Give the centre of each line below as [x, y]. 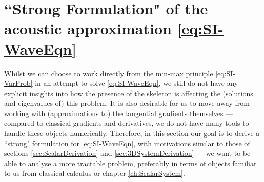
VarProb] [18, 83]
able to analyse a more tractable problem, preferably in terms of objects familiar [130, 163]
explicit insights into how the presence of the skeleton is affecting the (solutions [129, 93]
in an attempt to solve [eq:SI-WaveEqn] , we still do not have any [137, 83]
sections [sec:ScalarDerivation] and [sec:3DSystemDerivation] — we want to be [127, 153]
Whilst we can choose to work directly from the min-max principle [109, 73]
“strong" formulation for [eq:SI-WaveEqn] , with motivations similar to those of [127, 143]
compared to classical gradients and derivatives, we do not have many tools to [127, 123]
